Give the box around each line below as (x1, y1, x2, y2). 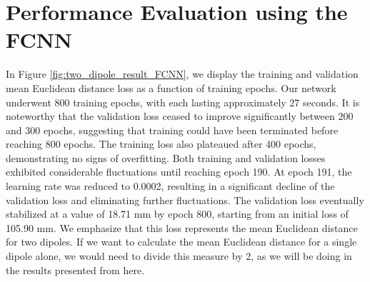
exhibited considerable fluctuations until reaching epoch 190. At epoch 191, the (6, 164, 352, 179)
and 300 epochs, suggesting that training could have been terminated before (6, 122, 339, 137)
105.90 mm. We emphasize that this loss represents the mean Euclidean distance (6, 220, 358, 235)
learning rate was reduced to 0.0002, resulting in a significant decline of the (6, 178, 335, 193)
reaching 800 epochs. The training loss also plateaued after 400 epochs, (6, 136, 316, 151)
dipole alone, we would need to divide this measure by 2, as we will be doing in (6, 248, 352, 263)
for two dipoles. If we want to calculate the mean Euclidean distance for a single (6, 234, 357, 249)
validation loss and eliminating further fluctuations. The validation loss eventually (6, 192, 364, 207)
